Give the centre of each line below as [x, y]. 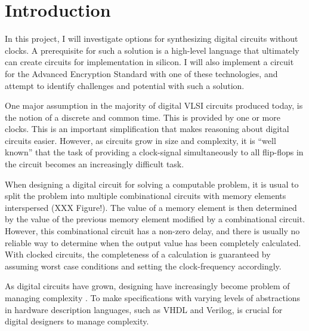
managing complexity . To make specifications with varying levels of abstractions [153, 298]
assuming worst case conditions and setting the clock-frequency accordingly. [143, 266]
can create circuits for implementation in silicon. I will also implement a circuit [149, 62]
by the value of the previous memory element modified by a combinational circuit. [155, 219]
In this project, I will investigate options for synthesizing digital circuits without [152, 39]
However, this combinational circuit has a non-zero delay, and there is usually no [152, 231]
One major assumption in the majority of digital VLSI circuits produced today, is [154, 105]
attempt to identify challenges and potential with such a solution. [125, 85]
